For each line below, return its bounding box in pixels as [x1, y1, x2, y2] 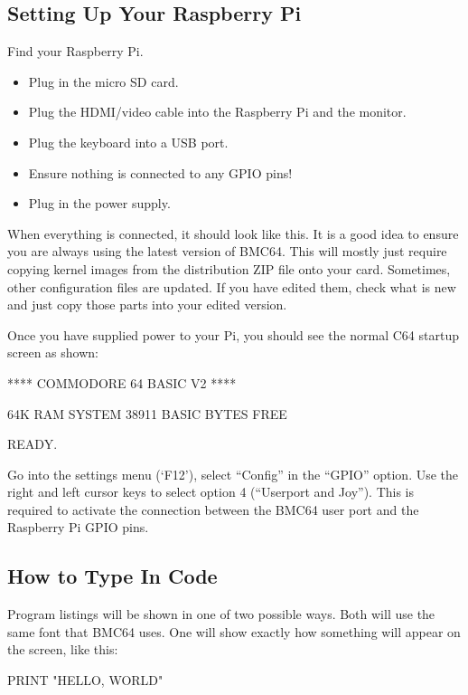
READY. [7, 434, 58, 453]
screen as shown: [7, 343, 98, 362]
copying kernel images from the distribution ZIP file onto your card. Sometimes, [7, 259, 451, 278]
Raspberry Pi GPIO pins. [7, 518, 149, 537]
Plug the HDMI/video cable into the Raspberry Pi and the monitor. [28, 102, 407, 121]
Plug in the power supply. [28, 194, 171, 213]
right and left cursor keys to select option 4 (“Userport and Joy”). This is [7, 482, 415, 501]
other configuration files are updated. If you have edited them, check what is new [7, 277, 456, 296]
